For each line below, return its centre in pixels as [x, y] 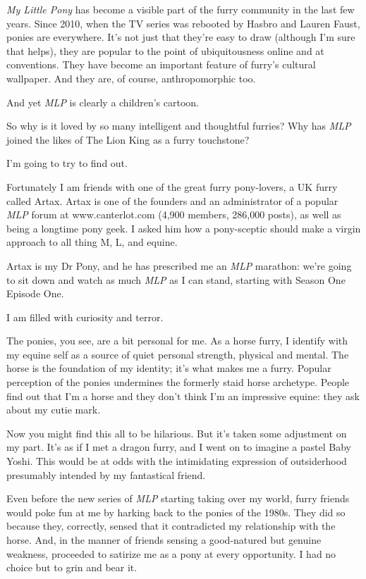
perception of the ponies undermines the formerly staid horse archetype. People [178, 382]
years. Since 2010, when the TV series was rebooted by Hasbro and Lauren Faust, [183, 23]
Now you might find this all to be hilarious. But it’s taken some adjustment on [177, 433]
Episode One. [35, 293]
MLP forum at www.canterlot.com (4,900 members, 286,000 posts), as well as [174, 214]
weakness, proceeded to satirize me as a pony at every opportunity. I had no [171, 553]
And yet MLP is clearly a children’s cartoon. [103, 102]
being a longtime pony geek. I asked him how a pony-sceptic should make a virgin [184, 228]
